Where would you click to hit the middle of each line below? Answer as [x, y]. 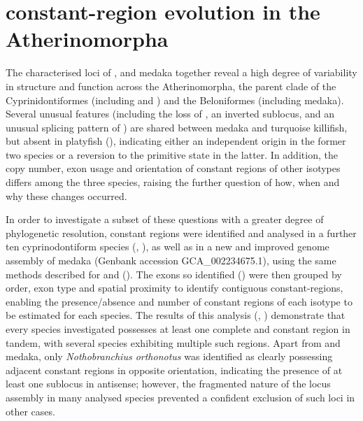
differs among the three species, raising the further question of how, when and [173, 182]
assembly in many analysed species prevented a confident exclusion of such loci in [180, 397]
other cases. [30, 411]
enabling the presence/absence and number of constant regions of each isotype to [179, 301]
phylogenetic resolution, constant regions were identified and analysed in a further [181, 233]
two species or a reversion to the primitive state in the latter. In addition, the [172, 154]
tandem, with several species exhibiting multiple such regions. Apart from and [173, 342]
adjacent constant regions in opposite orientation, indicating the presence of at [174, 370]
